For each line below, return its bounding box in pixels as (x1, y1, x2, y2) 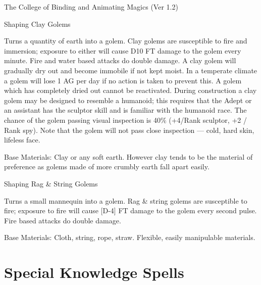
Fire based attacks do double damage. (4, 215, 121, 225)
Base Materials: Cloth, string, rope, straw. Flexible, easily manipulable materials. (4, 232, 255, 243)
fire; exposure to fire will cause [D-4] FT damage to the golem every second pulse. (4, 205, 257, 216)
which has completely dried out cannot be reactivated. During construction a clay (4, 85, 257, 96)
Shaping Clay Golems (4, 18, 71, 29)
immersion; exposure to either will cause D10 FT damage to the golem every (4, 45, 241, 56)
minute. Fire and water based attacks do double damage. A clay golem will (4, 55, 236, 66)
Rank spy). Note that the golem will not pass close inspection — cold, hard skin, (4, 124, 254, 135)
